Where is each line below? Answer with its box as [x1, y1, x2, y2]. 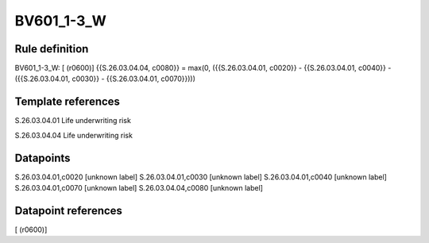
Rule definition [14, 42, 89, 56]
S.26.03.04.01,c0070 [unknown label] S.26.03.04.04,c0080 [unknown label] [14, 183, 264, 193]
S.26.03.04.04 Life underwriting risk [14, 130, 133, 140]
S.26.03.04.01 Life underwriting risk [14, 116, 131, 125]
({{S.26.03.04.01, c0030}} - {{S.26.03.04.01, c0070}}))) [14, 74, 196, 83]
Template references [14, 95, 121, 109]
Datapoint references [14, 203, 123, 218]
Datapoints [14, 151, 71, 164]
